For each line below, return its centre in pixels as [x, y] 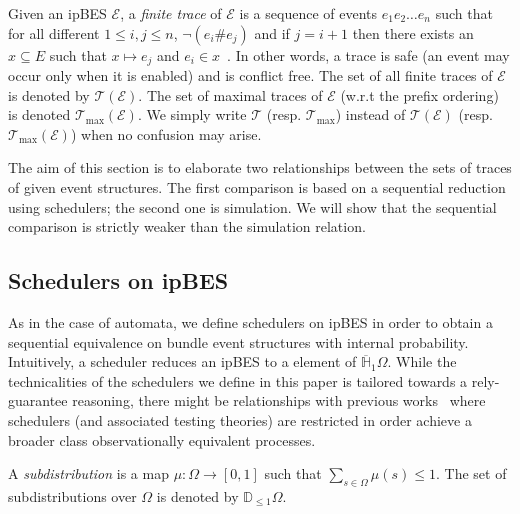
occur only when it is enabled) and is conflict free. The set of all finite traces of [250, 75]
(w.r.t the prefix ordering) [419, 94]
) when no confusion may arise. [166, 133]
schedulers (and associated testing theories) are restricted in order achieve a [240, 419]
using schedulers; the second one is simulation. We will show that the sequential [252, 206]
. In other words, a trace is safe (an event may [368, 54]
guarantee [38, 400]
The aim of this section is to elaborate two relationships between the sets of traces [260, 167]
